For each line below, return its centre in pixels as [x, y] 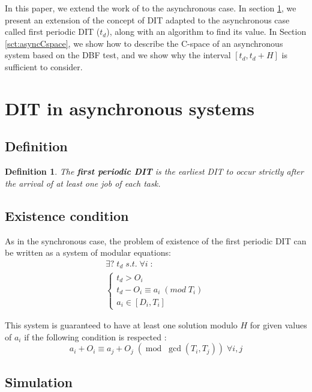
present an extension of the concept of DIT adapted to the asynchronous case [147, 20]
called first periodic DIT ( [52, 32]
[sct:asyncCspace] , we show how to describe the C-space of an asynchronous [144, 43]
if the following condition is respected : [95, 336]
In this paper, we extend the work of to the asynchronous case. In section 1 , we [151, 8]
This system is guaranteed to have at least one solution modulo [121, 325]
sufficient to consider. [44, 66]
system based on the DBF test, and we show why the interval [118, 55]
